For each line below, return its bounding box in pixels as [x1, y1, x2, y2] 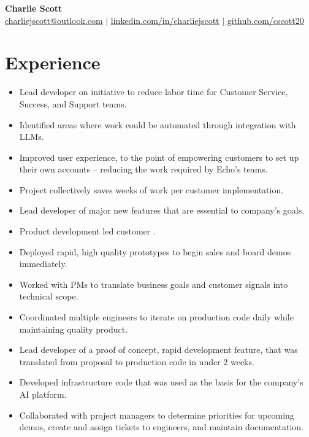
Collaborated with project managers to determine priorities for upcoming [19, 408, 294, 421]
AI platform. [19, 388, 67, 400]
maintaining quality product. [19, 322, 128, 335]
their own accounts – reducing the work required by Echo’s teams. [19, 163, 268, 176]
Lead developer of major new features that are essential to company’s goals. [19, 204, 305, 217]
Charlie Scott [5, 2, 63, 14]
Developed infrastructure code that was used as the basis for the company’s [19, 376, 303, 389]
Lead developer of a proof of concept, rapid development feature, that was [19, 343, 298, 356]
